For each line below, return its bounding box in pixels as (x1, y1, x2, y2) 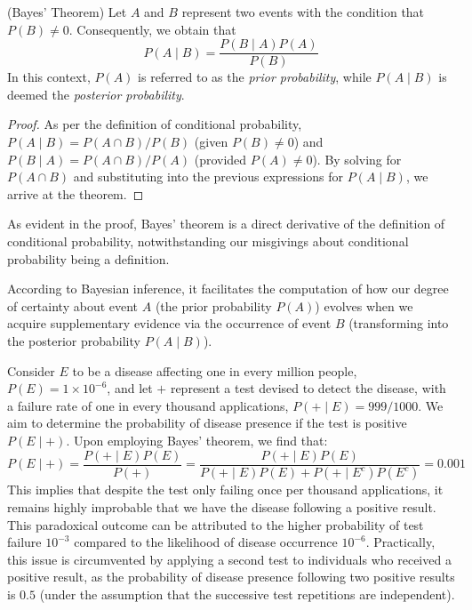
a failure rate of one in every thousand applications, (7, 396, 289, 414)
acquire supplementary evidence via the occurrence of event (7, 314, 332, 333)
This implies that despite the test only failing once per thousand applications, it (7, 480, 444, 499)
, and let (107, 379, 153, 397)
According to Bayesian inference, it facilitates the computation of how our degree (7, 279, 449, 298)
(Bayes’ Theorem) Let (7, 3, 127, 20)
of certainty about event (7, 296, 139, 315)
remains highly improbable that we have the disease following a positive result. (7, 498, 436, 517)
